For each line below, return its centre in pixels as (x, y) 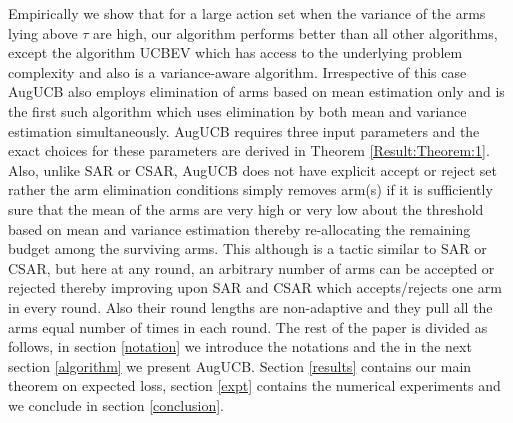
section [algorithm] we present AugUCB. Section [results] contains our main (240, 365)
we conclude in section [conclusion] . (116, 404)
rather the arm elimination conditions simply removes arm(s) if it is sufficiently (250, 189)
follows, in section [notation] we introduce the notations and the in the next (240, 346)
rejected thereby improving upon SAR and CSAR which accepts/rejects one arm (255, 287)
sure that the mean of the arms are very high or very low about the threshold (246, 208)
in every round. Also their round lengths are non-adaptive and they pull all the (250, 306)
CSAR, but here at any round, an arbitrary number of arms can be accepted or (251, 267)
